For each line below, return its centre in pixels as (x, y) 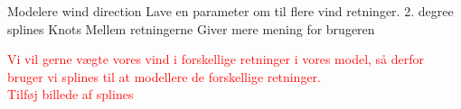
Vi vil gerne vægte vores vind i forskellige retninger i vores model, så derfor (216, 59)
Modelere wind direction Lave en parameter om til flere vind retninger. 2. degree (230, 11)
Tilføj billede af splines (71, 94)
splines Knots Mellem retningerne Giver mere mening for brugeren (191, 28)
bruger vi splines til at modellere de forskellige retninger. (164, 76)
